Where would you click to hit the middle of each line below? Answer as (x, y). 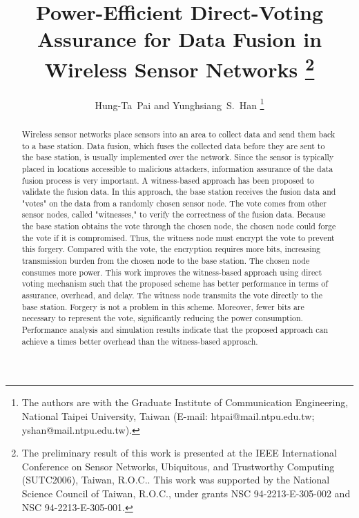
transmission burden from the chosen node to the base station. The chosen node (166, 261)
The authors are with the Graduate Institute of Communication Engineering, (185, 402)
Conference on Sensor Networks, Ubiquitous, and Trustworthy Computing (178, 466)
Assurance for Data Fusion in (179, 39)
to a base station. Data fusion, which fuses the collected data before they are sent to (173, 145)
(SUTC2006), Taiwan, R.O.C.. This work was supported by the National (176, 480)
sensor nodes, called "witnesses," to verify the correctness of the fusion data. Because (174, 214)
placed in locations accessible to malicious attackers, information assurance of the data (177, 168)
